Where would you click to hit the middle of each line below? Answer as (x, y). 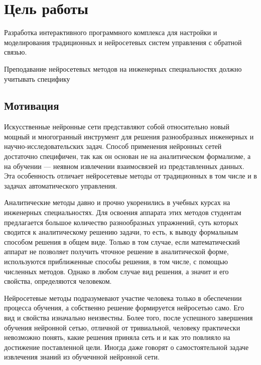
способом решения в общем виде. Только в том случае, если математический (122, 241)
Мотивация (32, 106)
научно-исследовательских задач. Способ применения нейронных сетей (113, 146)
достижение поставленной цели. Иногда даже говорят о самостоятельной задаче (126, 347)
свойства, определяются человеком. (58, 281)
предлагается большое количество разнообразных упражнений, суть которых (121, 222)
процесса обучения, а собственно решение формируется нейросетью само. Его (124, 308)
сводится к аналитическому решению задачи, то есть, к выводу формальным (121, 232)
